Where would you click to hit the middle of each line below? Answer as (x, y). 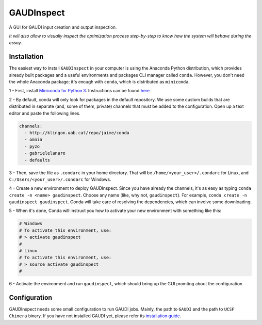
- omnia (33, 140)
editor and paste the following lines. (45, 113)
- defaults (37, 160)
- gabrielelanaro (45, 153)
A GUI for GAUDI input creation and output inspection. (63, 27)
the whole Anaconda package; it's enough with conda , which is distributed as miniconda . (99, 82)
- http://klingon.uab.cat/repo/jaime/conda (77, 133)
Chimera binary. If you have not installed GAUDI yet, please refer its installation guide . (95, 316)
